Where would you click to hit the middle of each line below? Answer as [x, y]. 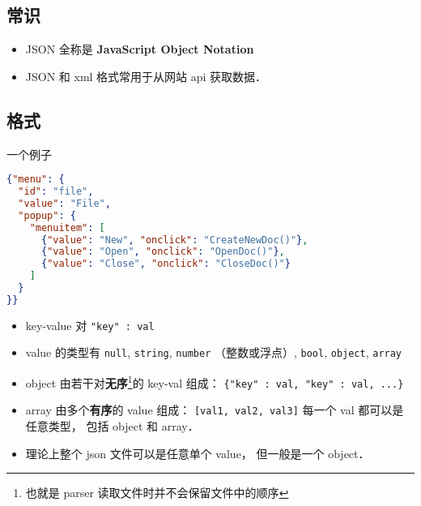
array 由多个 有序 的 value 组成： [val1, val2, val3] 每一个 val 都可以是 [215, 410]
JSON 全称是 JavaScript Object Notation [140, 49]
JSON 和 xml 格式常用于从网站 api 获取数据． [146, 76]
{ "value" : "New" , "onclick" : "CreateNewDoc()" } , [174, 240]
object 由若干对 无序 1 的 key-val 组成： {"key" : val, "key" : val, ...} [215, 382]
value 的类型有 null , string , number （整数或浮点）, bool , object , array [214, 352]
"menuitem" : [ [67, 227]
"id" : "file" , [56, 192]
